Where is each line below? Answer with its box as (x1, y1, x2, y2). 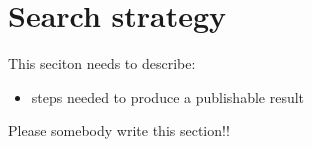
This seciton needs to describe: (8, 53, 196, 74)
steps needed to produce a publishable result (31, 86, 305, 107)
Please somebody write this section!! (8, 120, 230, 141)
